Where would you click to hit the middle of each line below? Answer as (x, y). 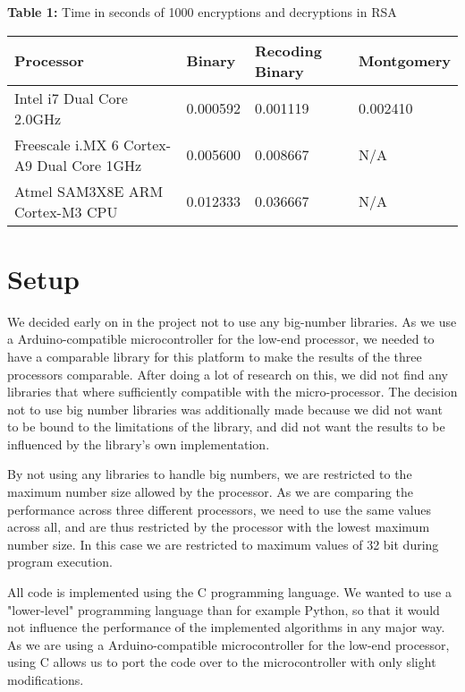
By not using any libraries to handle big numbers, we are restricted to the (210, 474)
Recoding (288, 50)
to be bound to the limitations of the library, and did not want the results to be (226, 427)
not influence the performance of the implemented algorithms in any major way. (226, 627)
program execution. (60, 562)
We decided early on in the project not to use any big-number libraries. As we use (232, 321)
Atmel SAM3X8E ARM (89, 191)
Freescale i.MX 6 (67, 144)
